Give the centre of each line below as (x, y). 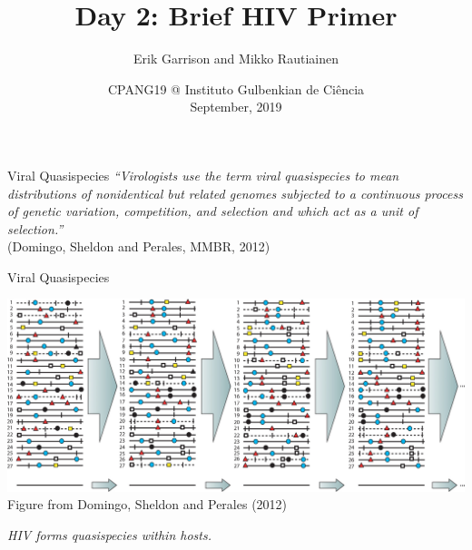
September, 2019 (236, 107)
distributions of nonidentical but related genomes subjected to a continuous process (235, 193)
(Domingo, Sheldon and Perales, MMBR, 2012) (139, 246)
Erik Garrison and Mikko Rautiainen (236, 59)
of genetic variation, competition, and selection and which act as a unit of (213, 211)
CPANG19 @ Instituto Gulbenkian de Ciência (236, 88)
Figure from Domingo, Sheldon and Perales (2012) (147, 504)
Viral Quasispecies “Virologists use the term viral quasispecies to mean (203, 175)
